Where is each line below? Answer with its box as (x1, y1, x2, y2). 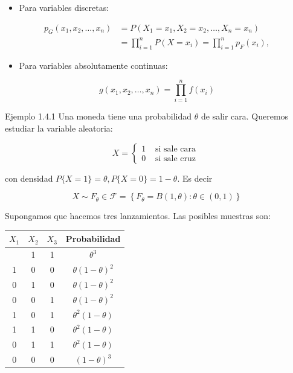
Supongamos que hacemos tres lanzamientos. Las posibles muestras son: (5, 209, 271, 222)
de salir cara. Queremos (201, 110, 289, 123)
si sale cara (155, 145, 196, 154)
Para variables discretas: (19, 1, 109, 13)
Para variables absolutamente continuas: (19, 59, 168, 71)
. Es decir (177, 171, 213, 184)
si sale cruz (155, 155, 196, 164)
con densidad (5, 171, 53, 184)
